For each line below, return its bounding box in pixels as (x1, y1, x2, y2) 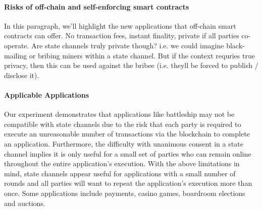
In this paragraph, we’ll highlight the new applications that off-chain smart (4, 20, 236, 31)
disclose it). (4, 69, 39, 80)
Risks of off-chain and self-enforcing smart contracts (4, 1, 189, 12)
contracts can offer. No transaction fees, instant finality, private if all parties (4, 30, 239, 41)
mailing (4, 50, 27, 60)
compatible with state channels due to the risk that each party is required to (4, 118, 241, 129)
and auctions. (4, 197, 45, 208)
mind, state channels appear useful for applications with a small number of (4, 168, 236, 178)
